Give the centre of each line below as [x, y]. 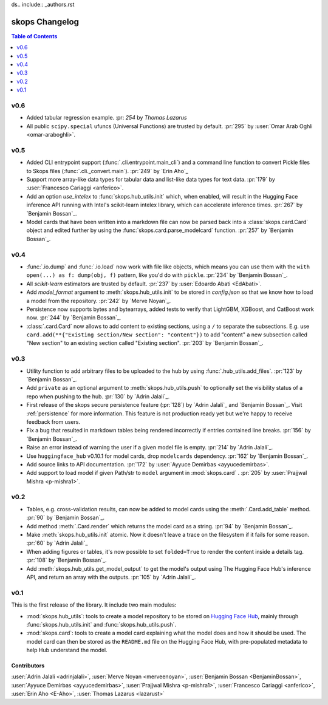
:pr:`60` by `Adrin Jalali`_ [57, 543]
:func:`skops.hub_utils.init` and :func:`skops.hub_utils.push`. [101, 624]
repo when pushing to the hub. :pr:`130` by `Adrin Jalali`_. [98, 396]
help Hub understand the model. [67, 650]
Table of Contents [34, 36]
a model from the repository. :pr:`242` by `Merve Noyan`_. [99, 301]
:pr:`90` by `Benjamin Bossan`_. [66, 518]
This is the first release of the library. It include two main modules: [94, 605]
